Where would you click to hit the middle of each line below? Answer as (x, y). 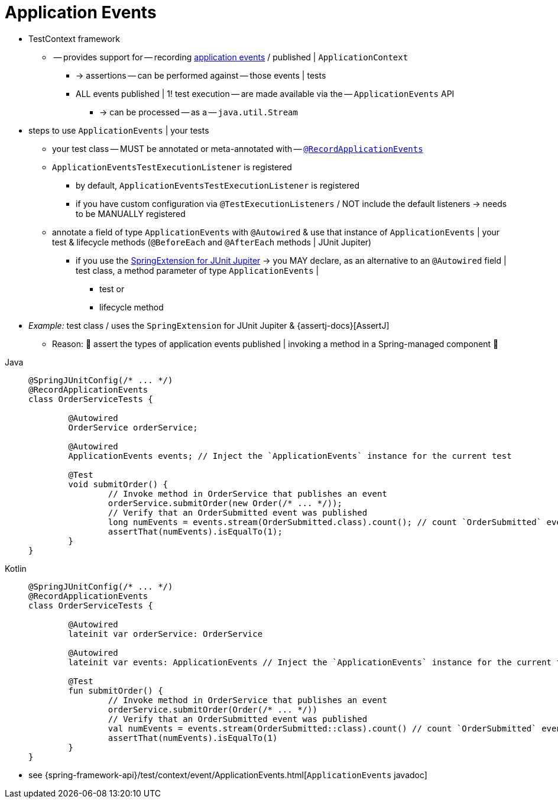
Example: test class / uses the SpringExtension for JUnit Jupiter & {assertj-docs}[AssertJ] (209, 325)
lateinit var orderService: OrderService (166, 634)
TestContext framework (74, 38)
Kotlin (16, 568)
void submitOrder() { (118, 484)
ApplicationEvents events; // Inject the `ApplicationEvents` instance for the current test (290, 456)
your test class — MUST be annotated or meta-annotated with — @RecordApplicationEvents (238, 148)
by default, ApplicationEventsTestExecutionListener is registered (218, 185)
